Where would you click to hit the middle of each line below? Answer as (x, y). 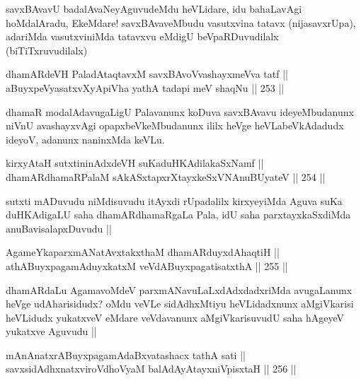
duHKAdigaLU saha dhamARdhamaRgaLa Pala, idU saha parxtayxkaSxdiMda (178, 215)
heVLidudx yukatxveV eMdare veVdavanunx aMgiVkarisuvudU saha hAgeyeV (175, 317)
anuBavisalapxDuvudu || (59, 228)
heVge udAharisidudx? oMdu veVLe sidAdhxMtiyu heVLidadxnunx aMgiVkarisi (180, 304)
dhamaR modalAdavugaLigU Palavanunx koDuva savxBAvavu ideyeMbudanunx (180, 111)
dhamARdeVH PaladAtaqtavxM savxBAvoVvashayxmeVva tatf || (147, 74)
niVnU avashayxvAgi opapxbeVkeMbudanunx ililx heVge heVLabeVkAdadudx (175, 125)
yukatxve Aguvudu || (51, 331)
